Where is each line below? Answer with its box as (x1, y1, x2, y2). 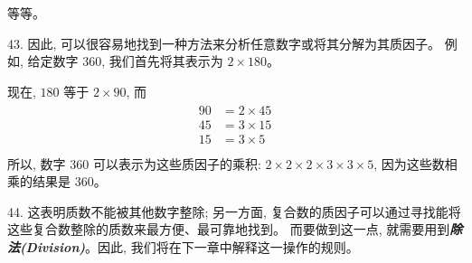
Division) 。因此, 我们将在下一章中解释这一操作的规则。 (25, 237, 359, 256)
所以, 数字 (7, 154, 66, 173)
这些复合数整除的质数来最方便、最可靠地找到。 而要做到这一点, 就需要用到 (7, 220, 450, 239)
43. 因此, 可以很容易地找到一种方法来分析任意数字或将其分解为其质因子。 (7, 33, 441, 52)
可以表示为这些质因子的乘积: (92, 154, 261, 173)
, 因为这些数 (373, 154, 445, 173)
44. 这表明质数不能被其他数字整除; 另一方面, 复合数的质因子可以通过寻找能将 (7, 202, 461, 221)
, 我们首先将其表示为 (101, 52, 223, 70)
